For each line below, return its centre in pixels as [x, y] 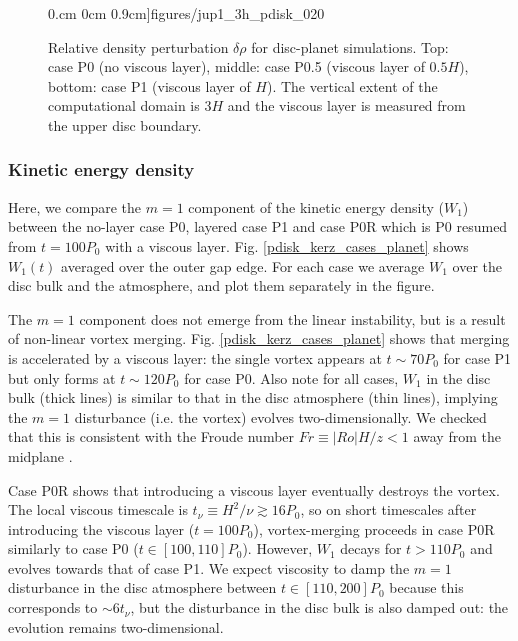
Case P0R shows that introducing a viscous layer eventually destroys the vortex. [254, 489]
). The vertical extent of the [352, 85]
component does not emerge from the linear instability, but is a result [292, 318]
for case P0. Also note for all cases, [291, 377]
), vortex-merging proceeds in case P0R [374, 528]
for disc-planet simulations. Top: [350, 46]
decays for [371, 548]
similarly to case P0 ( [73, 548]
